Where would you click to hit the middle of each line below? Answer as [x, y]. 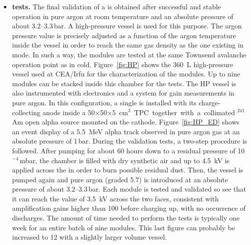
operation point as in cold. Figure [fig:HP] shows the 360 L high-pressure [123, 64]
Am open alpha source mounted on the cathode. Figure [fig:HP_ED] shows [126, 122]
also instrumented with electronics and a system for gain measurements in [123, 93]
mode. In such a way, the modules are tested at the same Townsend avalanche [129, 54]
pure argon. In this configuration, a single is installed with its [104, 102]
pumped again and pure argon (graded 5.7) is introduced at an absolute [120, 179]
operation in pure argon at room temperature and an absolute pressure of [123, 16]
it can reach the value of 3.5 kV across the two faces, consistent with [115, 198]
